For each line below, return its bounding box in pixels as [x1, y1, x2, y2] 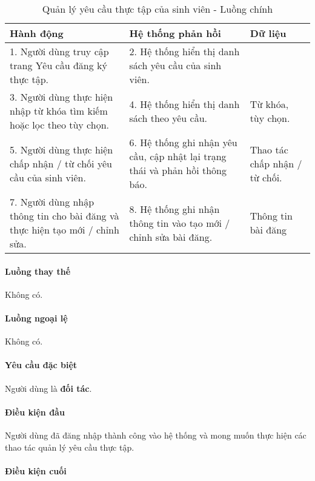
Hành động [10, 26, 64, 40]
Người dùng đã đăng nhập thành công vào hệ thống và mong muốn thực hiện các [5, 428, 307, 441]
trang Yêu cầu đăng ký [10, 58, 107, 72]
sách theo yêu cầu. [129, 110, 208, 125]
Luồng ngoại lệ [5, 311, 68, 324]
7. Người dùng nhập [10, 195, 94, 209]
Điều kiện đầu [5, 405, 65, 418]
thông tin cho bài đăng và [10, 209, 119, 223]
